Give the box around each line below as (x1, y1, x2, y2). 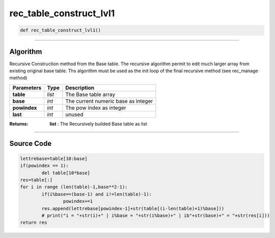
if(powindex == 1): (20, 163, 69, 169)
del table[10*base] (41, 170, 90, 175)
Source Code (9, 139, 52, 147)
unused (65, 111, 84, 118)
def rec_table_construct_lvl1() (20, 27, 101, 33)
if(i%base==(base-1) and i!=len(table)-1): (41, 191, 152, 197)
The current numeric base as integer (65, 97, 153, 104)
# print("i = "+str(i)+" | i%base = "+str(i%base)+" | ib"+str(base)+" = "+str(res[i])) (41, 213, 270, 218)
